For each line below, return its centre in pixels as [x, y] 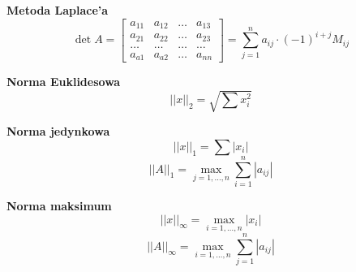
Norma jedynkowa [58, 131]
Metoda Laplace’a [58, 10]
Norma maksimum [59, 205]
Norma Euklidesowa [64, 82]
